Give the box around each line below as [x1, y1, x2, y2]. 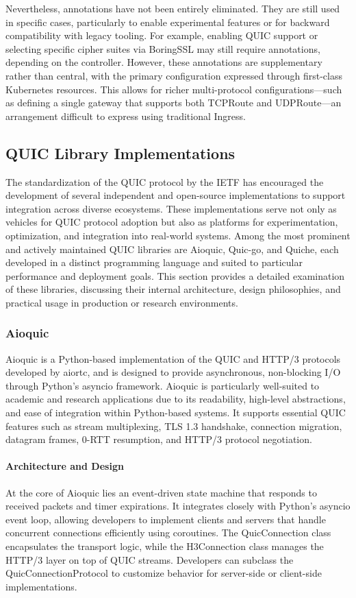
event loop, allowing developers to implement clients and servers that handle [5, 512, 326, 526]
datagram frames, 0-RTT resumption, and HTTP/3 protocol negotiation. [5, 432, 312, 446]
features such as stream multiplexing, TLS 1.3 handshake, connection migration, [5, 418, 342, 433]
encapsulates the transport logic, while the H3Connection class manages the [5, 539, 324, 553]
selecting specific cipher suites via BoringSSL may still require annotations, [5, 41, 320, 56]
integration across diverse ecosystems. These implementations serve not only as [5, 201, 337, 215]
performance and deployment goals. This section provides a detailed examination [5, 268, 345, 283]
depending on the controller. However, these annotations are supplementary [5, 55, 322, 69]
